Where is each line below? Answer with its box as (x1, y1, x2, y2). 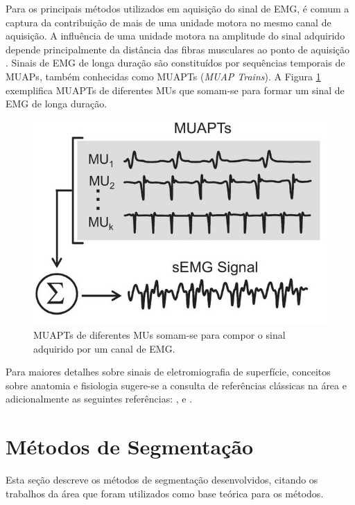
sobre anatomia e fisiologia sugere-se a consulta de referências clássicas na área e (6, 378, 347, 392)
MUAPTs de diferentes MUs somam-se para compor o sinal (33, 328, 286, 342)
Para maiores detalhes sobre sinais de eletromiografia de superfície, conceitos (6, 364, 331, 379)
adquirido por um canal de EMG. (33, 341, 175, 355)
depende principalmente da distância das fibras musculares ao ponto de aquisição (6, 42, 350, 56)
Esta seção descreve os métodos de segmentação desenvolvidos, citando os (6, 472, 318, 487)
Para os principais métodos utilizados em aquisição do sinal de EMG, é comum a (6, 1, 349, 15)
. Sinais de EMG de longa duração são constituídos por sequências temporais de (6, 55, 345, 70)
